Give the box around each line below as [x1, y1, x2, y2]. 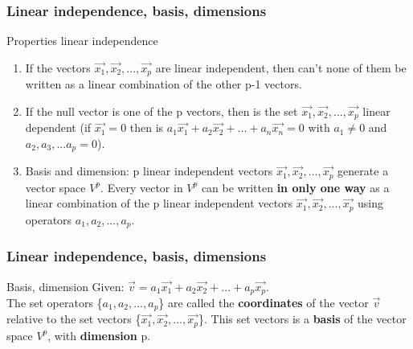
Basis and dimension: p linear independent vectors [25, 162, 273, 179]
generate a [337, 162, 389, 179]
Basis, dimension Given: [6, 277, 125, 294]
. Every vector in [100, 179, 183, 195]
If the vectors [25, 59, 91, 76]
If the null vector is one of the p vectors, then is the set [25, 102, 298, 119]
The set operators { [6, 294, 103, 310]
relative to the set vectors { [6, 310, 141, 327]
